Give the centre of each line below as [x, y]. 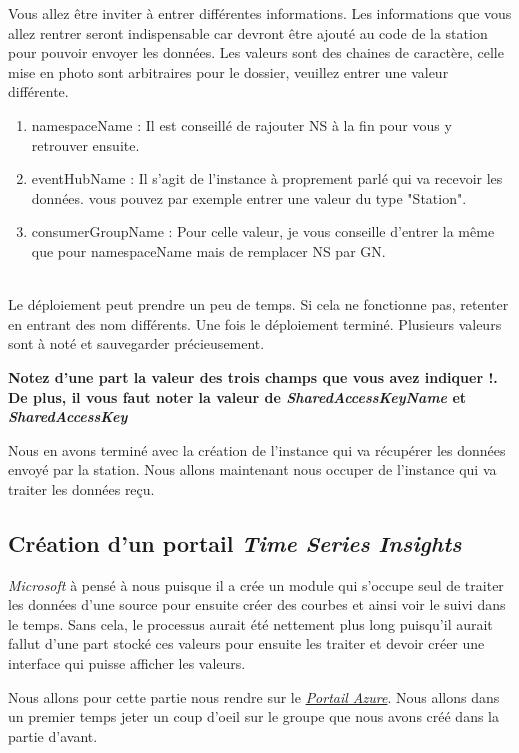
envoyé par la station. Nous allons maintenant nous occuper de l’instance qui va [252, 469]
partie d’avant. [53, 735]
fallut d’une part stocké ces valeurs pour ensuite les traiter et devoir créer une [246, 643]
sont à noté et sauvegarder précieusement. [136, 343]
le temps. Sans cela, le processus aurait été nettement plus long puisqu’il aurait [250, 623]
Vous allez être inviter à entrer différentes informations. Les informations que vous [260, 13]
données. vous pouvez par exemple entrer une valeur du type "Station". [249, 197]
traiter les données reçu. [81, 488]
